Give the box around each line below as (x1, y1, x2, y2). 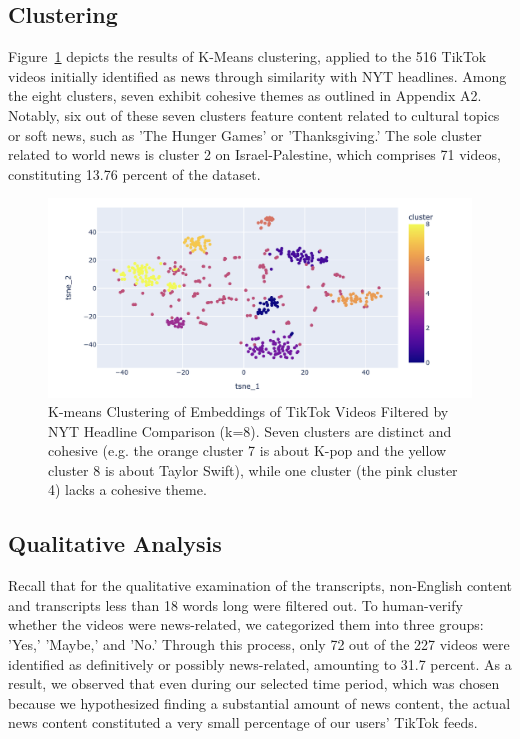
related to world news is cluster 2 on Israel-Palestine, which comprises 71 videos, (8, 144, 501, 165)
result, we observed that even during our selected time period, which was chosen (8, 673, 500, 694)
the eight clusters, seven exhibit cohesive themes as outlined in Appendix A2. (8, 85, 482, 106)
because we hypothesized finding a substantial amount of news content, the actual (8, 692, 511, 713)
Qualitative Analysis (8, 528, 222, 559)
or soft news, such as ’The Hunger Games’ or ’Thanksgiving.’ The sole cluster (8, 124, 482, 145)
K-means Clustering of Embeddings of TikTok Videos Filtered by (48, 401, 449, 422)
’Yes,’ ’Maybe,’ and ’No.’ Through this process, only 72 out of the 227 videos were (8, 634, 510, 655)
